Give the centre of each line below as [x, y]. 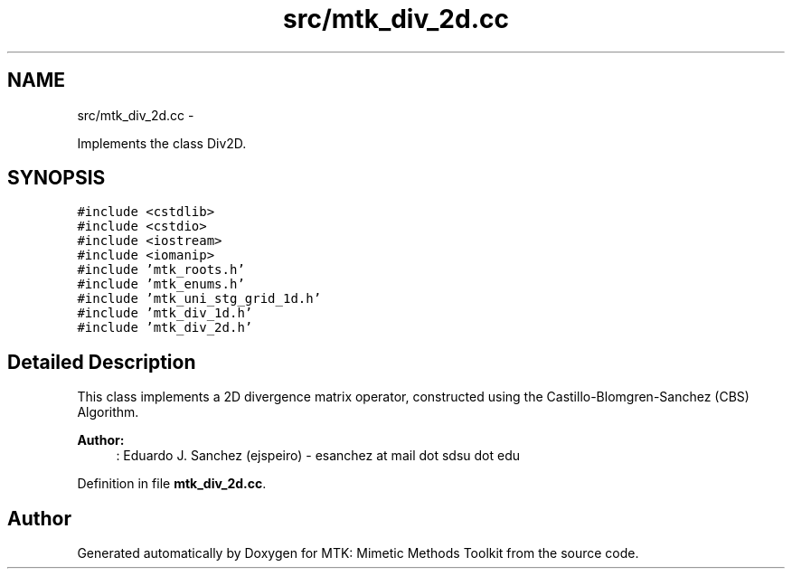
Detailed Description [102, 362]
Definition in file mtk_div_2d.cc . [172, 484]
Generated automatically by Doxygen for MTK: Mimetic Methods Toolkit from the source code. [358, 553]
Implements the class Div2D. [162, 143]
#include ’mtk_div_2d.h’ [165, 328]
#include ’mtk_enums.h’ [161, 284]
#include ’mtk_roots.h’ [161, 270]
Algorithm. [108, 412]
